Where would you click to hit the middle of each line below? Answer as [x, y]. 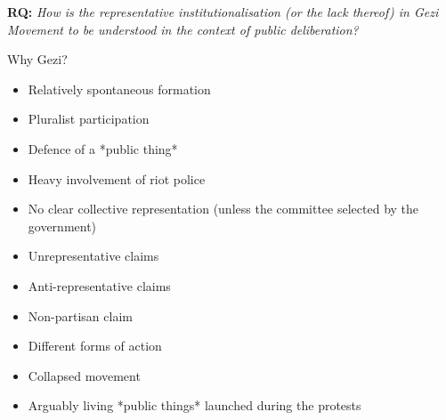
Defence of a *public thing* [103, 148]
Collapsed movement [84, 375]
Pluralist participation [89, 119]
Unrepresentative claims [93, 256]
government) [62, 226]
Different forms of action [95, 346]
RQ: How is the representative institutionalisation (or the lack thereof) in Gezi [223, 12]
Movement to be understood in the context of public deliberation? [183, 29]
